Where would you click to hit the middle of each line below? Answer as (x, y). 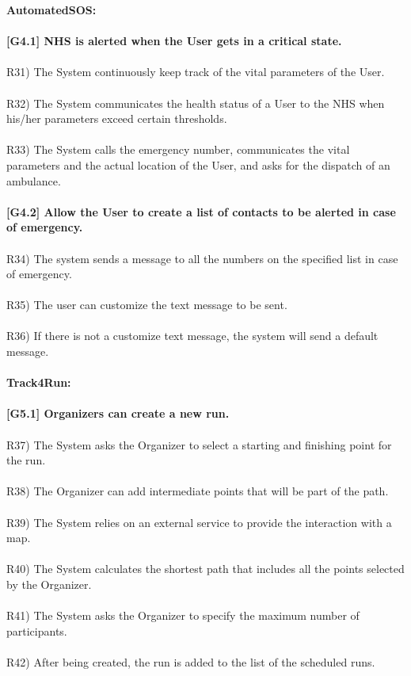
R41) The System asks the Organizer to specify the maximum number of (183, 615)
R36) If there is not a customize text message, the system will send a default (192, 336)
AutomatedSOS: (51, 10)
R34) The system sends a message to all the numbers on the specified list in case (202, 258)
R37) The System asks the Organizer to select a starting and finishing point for (199, 444)
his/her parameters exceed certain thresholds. (117, 118)
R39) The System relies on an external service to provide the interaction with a (199, 522)
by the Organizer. (49, 584)
